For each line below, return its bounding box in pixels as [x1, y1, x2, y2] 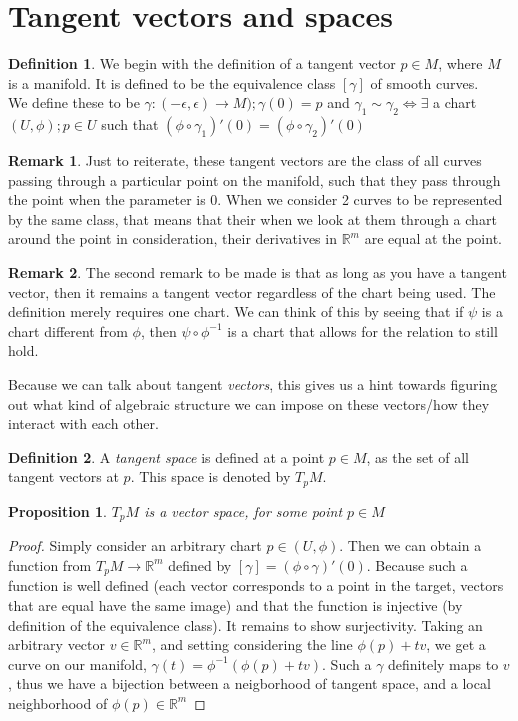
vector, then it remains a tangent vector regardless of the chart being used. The [8, 281, 496, 302]
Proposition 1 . [8, 500, 107, 521]
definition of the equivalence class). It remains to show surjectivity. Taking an [8, 614, 483, 635]
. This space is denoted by [130, 466, 291, 487]
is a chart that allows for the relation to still [227, 320, 498, 341]
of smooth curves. [370, 72, 479, 93]
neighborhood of [8, 692, 108, 713]
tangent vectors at [8, 466, 119, 487]
